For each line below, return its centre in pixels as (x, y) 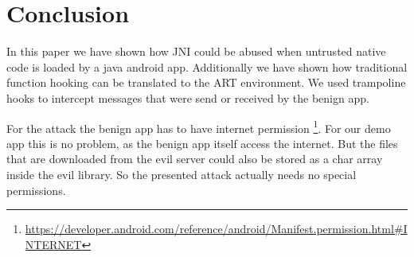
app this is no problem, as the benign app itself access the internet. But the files (202, 143)
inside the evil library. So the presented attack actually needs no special (182, 174)
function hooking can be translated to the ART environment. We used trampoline (206, 82)
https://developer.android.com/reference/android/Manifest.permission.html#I (216, 229)
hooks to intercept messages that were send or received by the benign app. (188, 97)
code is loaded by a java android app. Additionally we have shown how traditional (207, 66)
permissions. (36, 190)
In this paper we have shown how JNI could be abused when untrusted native (196, 51)
